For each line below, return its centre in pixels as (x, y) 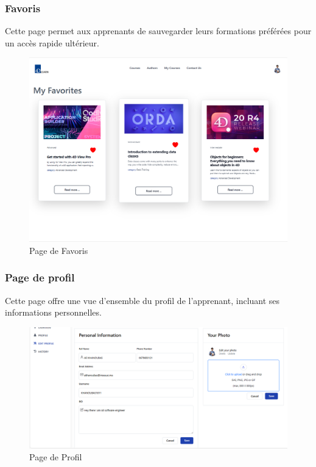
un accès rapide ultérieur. (52, 42)
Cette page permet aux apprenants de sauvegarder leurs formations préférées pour (158, 31)
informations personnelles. (53, 312)
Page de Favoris (59, 250)
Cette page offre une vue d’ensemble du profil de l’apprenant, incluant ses (142, 300)
